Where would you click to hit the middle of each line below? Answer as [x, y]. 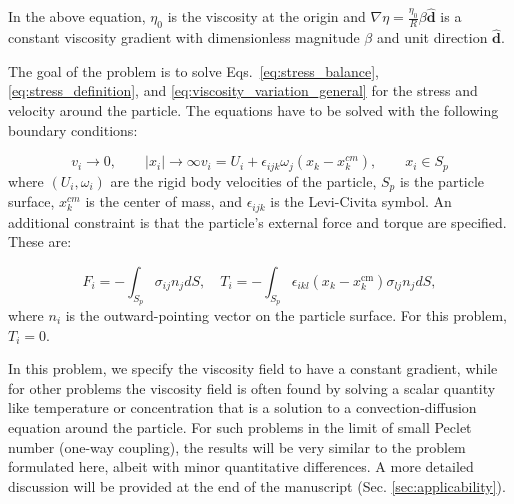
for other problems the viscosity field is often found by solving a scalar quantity [252, 387]
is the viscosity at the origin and [266, 16]
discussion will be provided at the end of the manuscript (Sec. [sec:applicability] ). [257, 485]
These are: [40, 241]
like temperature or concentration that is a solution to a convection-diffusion [242, 407]
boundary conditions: [73, 129]
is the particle [442, 180]
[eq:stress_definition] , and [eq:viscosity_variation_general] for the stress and [243, 90]
